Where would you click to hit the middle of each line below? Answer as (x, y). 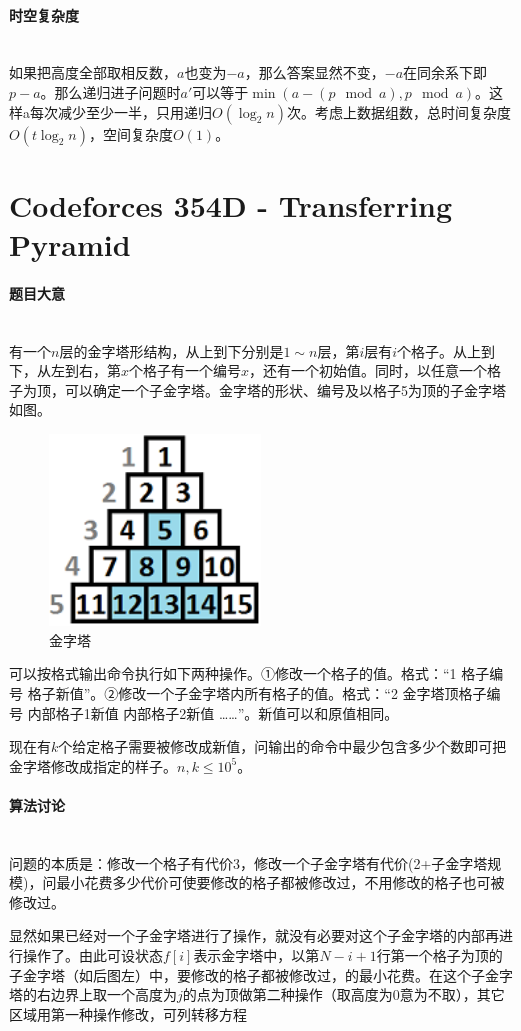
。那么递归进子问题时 (110, 91)
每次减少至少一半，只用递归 (120, 111)
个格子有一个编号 (185, 370)
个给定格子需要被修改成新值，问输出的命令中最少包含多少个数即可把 (282, 746)
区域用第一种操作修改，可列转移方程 (128, 1013)
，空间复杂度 (130, 133)
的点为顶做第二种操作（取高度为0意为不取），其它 (343, 994)
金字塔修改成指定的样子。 (93, 765)
